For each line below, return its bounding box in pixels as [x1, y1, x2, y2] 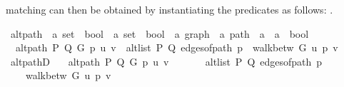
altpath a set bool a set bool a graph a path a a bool [10, 26, 309, 41]
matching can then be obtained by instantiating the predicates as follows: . [6, 2, 333, 16]
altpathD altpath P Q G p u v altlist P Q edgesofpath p [10, 53, 323, 68]
